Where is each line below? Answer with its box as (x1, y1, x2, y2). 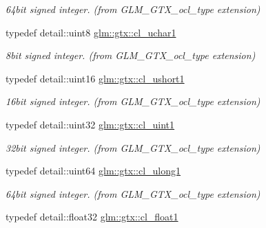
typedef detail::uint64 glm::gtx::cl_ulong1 (6, 163, 181, 178)
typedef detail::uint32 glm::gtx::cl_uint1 (6, 117, 175, 131)
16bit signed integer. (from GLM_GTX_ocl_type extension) (6, 94, 260, 109)
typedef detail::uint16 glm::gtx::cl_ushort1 (6, 71, 185, 85)
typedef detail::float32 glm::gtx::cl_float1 (6, 209, 178, 224)
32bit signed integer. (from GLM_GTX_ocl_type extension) (6, 140, 260, 155)
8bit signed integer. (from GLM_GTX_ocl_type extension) (6, 48, 256, 62)
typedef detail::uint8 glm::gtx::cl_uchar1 (6, 25, 176, 39)
